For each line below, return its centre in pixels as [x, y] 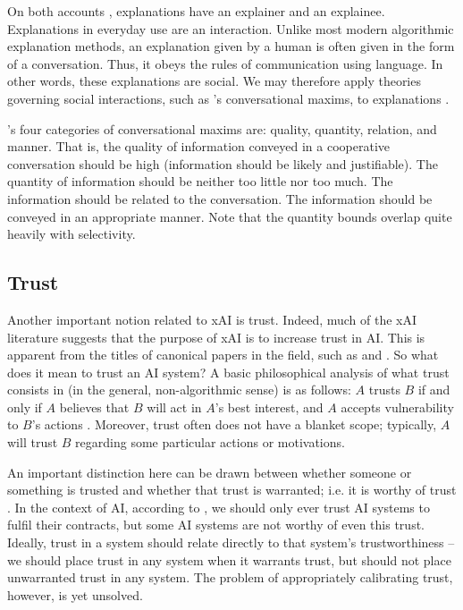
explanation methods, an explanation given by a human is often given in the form [231, 46]
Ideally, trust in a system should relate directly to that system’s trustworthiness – [231, 542]
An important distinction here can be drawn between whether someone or [210, 472]
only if [25, 407]
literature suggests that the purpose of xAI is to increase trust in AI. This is [216, 337]
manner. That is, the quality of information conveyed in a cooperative [198, 146]
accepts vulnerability [397, 407]
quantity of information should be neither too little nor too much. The [200, 181]
